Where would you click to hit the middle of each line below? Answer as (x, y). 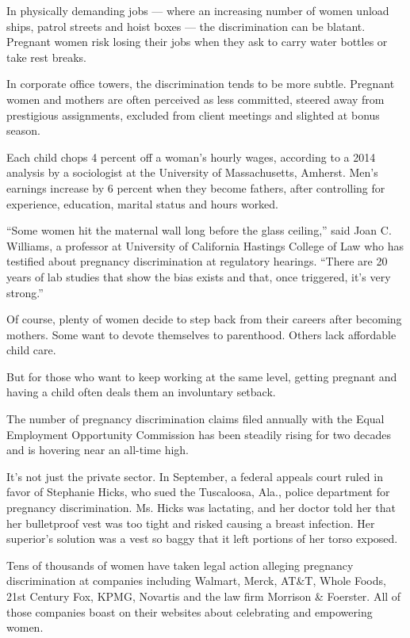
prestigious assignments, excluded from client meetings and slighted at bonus (193, 115)
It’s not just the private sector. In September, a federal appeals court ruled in (195, 476)
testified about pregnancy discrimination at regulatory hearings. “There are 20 (197, 261)
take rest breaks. (46, 57)
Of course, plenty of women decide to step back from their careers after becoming (204, 319)
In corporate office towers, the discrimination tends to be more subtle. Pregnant (201, 84)
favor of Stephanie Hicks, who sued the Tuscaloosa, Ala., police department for (198, 492)
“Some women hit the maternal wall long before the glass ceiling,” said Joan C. (199, 230)
